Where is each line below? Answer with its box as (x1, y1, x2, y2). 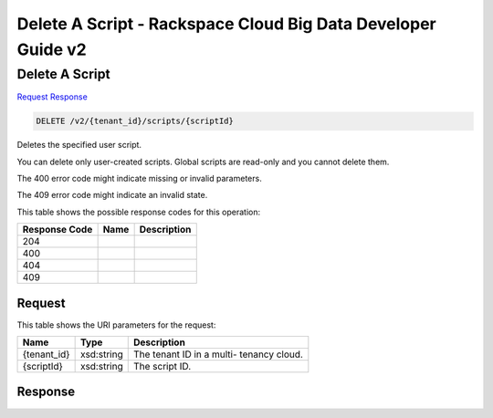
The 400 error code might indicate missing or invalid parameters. (16, 172, 262, 183)
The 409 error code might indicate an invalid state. (16, 190, 208, 201)
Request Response (16, 91, 89, 102)
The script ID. (132, 361, 192, 373)
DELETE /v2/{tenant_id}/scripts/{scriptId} (36, 116, 235, 127)
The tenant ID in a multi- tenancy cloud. (132, 348, 303, 361)
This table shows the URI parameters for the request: (16, 319, 216, 330)
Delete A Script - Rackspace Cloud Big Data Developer (16, 14, 437, 34)
